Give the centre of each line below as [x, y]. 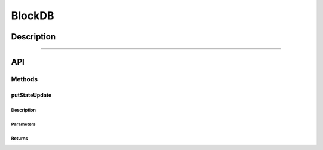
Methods [25, 79]
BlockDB [33, 16]
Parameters [23, 124]
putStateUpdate [31, 95]
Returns [19, 138]
